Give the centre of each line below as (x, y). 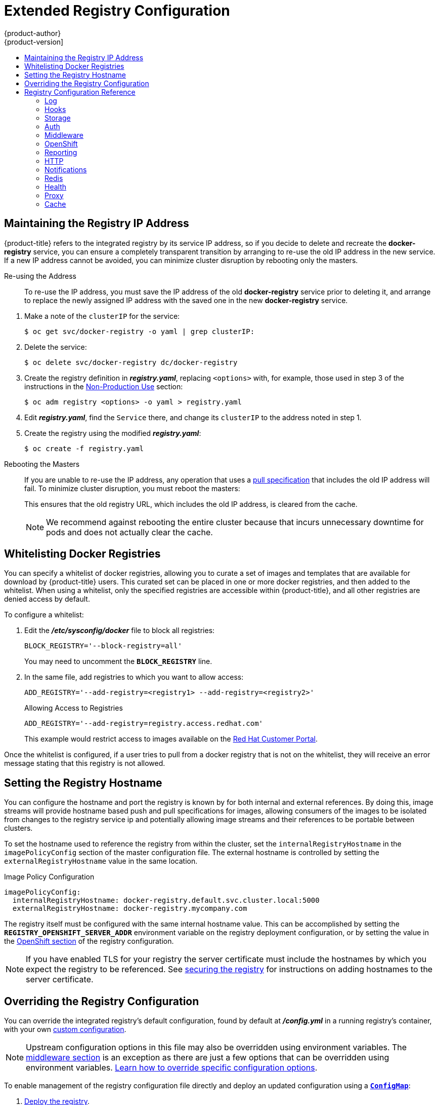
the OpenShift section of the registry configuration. (89, 941)
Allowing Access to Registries (74, 708)
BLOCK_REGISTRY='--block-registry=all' (103, 646)
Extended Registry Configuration (117, 11)
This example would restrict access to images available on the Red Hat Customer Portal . (171, 739)
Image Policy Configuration (49, 877)
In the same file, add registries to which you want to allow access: (134, 677)
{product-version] (34, 42)
